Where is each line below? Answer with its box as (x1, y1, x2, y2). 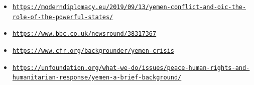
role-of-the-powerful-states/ (12, 13, 113, 21)
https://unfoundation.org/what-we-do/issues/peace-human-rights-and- (12, 64, 250, 71)
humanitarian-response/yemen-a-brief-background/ (12, 74, 182, 81)
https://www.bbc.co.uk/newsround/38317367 (12, 30, 157, 38)
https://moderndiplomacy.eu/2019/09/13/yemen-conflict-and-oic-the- (12, 4, 246, 11)
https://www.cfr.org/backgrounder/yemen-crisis (12, 47, 174, 54)
